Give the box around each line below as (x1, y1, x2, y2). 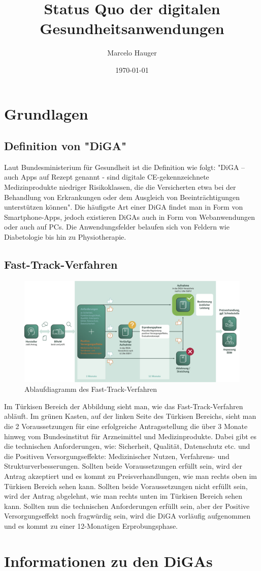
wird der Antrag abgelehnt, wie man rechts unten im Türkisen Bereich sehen (4, 491, 242, 501)
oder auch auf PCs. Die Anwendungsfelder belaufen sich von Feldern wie (4, 221, 230, 232)
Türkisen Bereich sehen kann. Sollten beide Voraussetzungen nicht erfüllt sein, (4, 480, 248, 491)
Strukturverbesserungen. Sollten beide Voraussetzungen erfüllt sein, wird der (4, 461, 242, 471)
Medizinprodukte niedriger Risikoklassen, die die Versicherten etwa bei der (4, 182, 236, 192)
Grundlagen (4, 103, 88, 124)
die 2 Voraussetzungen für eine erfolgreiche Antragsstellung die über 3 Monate (4, 420, 248, 431)
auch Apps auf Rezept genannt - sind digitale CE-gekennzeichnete (4, 172, 209, 182)
